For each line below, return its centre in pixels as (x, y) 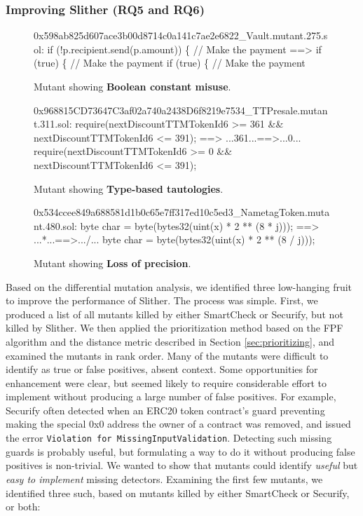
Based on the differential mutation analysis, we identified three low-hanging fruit (179, 286)
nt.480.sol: (55, 225)
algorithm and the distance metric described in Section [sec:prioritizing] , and (170, 341)
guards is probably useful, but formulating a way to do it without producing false (180, 451)
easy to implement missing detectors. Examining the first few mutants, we (164, 478)
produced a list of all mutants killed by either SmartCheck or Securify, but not (174, 314)
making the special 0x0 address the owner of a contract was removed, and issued (178, 424)
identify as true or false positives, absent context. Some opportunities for (162, 369)
